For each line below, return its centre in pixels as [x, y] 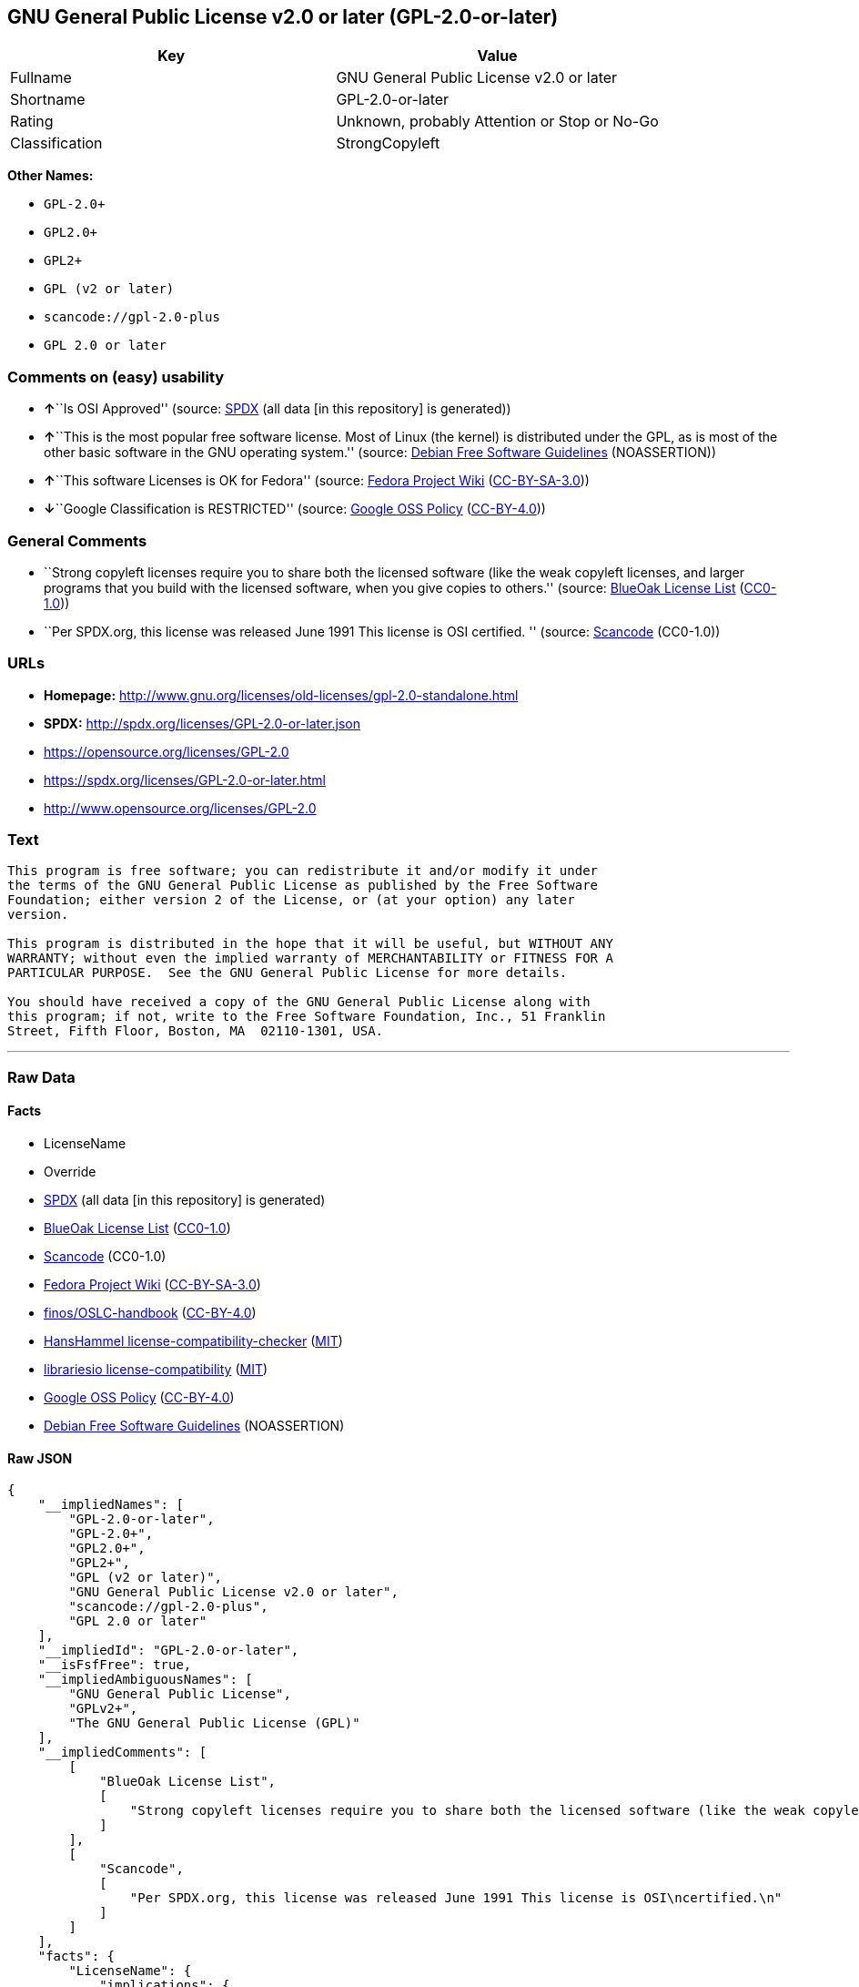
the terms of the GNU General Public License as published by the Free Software [303, 886]
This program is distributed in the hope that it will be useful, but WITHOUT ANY [310, 944]
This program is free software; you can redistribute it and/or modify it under [303, 871]
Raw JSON [40, 1458]
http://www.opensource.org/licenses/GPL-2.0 [180, 808]
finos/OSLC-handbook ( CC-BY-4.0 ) [150, 1313]
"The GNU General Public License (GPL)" [214, 1723]
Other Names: [51, 176]
